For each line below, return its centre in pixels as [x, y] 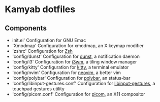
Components [26, 28]
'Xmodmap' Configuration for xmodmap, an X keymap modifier [78, 46]
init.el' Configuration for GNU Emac [49, 40]
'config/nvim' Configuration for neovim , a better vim [67, 73]
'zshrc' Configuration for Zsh [42, 51]
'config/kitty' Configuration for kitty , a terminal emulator [70, 67]
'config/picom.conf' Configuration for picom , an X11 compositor [78, 94]
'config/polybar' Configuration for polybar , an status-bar [71, 78]
